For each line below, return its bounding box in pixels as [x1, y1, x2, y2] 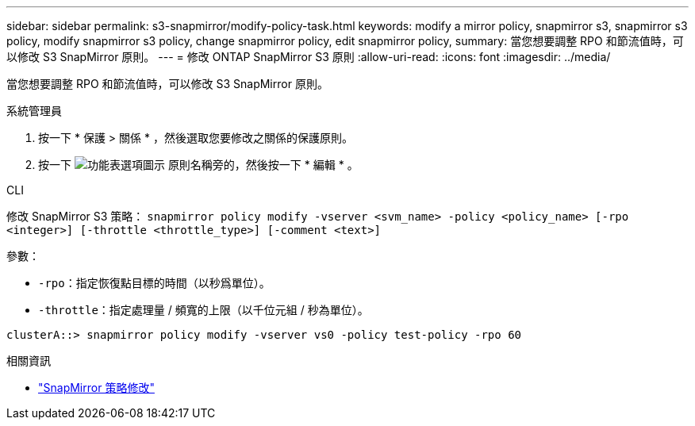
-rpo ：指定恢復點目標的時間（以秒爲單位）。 [38, 276, 271, 290]
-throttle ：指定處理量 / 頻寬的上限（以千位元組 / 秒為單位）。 [38, 303, 369, 317]
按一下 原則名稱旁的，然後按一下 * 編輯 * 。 [38, 158, 359, 171]
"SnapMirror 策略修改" [38, 381, 155, 394]
